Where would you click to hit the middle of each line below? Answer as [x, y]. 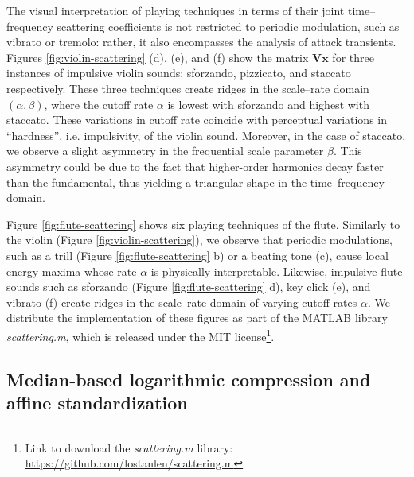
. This [348, 151]
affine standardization [97, 402]
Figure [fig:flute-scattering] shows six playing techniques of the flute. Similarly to [203, 224]
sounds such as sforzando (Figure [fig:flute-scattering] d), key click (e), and [189, 287]
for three [353, 57]
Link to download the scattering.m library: [129, 447]
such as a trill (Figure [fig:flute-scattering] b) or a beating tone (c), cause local [197, 255]
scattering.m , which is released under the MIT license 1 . [141, 335]
